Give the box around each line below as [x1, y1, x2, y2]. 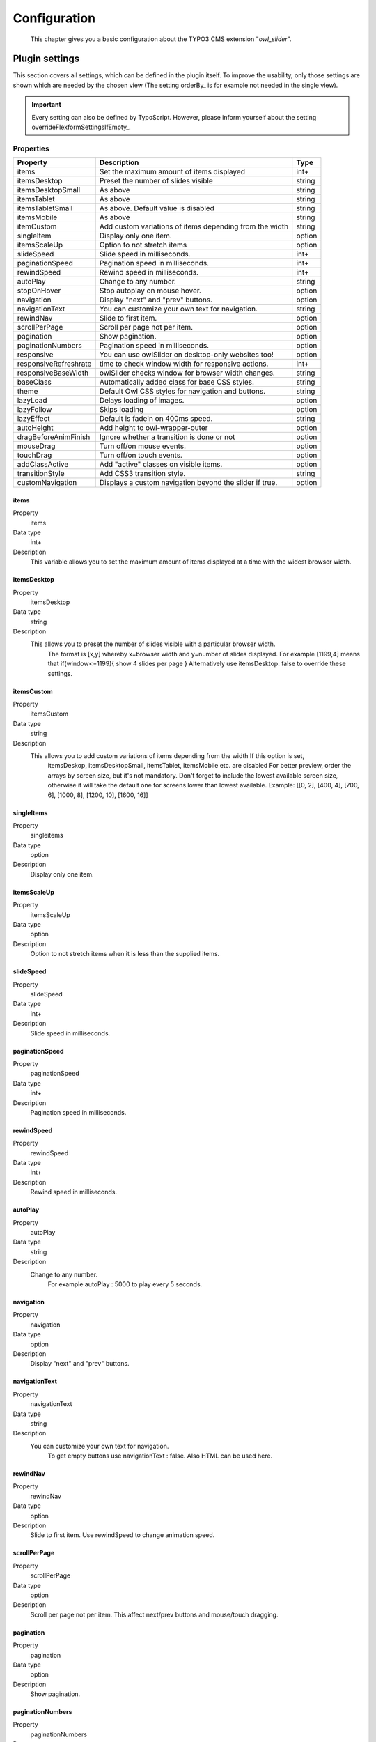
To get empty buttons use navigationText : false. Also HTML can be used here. [47, 1451, 273, 1460]
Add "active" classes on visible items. [99, 460, 223, 470]
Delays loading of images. [99, 396, 185, 406]
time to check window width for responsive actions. [99, 359, 269, 369]
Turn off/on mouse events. [99, 441, 187, 451]
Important [31, 100, 62, 109]
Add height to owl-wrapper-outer [99, 423, 208, 433]
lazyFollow [17, 405, 52, 415]
